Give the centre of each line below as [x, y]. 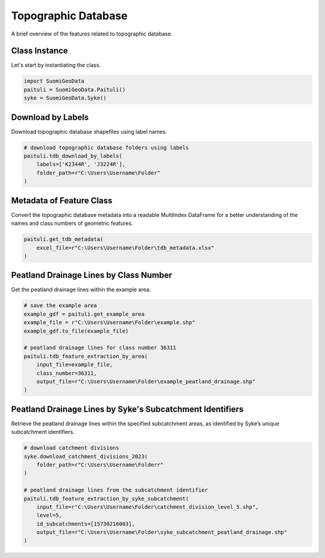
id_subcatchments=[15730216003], [86, 524]
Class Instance [40, 51]
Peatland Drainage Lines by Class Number [92, 275]
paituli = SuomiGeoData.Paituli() [75, 89]
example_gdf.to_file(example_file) [76, 331]
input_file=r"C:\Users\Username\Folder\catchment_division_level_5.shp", [147, 507]
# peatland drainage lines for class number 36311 [100, 348]
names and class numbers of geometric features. [72, 224]
